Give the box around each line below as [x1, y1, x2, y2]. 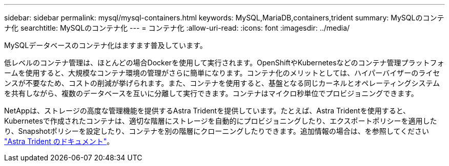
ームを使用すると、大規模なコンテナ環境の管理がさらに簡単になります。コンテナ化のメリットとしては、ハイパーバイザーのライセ [4, 68, 440, 77]
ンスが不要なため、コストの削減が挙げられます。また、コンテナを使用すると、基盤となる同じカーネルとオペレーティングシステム [4, 79, 440, 87]
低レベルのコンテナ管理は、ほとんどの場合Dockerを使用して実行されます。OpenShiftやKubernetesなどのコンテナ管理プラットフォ [4, 58, 444, 67]
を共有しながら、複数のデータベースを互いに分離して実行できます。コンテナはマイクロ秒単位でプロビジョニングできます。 [4, 89, 418, 98]
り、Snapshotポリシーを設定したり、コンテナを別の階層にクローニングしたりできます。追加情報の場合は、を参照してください [4, 127, 429, 135]
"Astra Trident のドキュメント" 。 [4, 137, 114, 146]
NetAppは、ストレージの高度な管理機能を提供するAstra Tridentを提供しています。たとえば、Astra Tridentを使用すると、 [4, 106, 411, 115]
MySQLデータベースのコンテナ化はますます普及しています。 [4, 41, 207, 50]
